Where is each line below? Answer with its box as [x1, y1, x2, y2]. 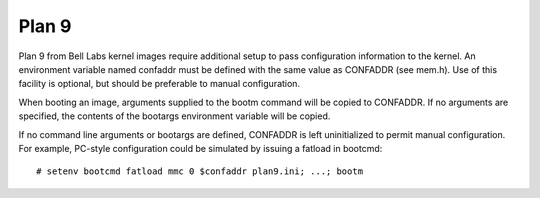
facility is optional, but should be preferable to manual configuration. [18, 78, 300, 90]
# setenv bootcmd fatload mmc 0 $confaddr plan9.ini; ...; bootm [36, 166, 364, 177]
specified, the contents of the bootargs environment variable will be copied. [18, 110, 331, 122]
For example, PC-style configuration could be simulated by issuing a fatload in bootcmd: [18, 142, 383, 154]
